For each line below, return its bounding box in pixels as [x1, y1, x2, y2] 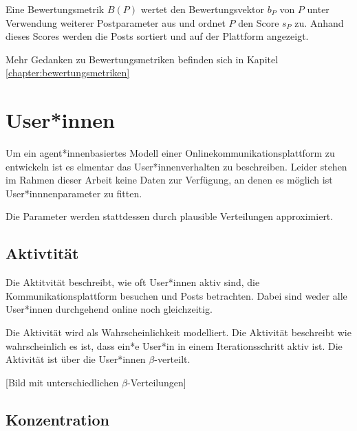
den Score [238, 15, 279, 30]
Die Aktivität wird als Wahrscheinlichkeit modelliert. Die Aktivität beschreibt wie [6, 325, 351, 340]
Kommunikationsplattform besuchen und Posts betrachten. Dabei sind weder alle [6, 288, 347, 302]
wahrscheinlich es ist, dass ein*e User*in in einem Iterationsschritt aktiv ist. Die [6, 338, 343, 353]
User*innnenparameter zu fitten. [6, 186, 142, 200]
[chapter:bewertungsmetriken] [6, 65, 130, 80]
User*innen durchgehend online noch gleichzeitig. [6, 302, 213, 316]
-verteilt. [154, 352, 191, 366]
